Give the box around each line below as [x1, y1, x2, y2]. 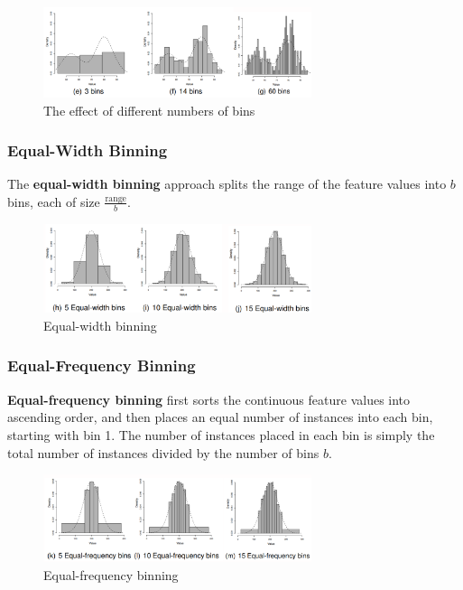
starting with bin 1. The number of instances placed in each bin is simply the [7, 425, 435, 444]
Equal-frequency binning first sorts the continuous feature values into [7, 389, 411, 408]
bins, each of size [7, 192, 100, 211]
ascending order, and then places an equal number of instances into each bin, [7, 407, 433, 426]
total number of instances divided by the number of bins [7, 443, 319, 462]
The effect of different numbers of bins [43, 100, 255, 119]
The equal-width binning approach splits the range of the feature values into [7, 174, 447, 193]
